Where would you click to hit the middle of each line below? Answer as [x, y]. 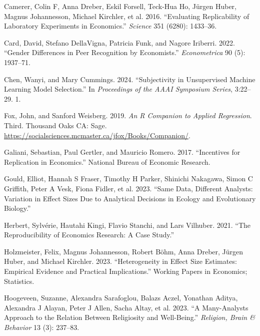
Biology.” [17, 208]
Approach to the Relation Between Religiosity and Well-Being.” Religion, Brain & [129, 317]
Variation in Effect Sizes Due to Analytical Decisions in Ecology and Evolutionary [130, 198]
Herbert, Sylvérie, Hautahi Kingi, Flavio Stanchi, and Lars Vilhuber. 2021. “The [127, 225]
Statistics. [19, 281]
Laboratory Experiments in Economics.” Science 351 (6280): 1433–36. [110, 26]
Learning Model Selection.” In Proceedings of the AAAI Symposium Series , [118, 89]
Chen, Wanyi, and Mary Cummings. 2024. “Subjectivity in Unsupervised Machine [130, 79]
